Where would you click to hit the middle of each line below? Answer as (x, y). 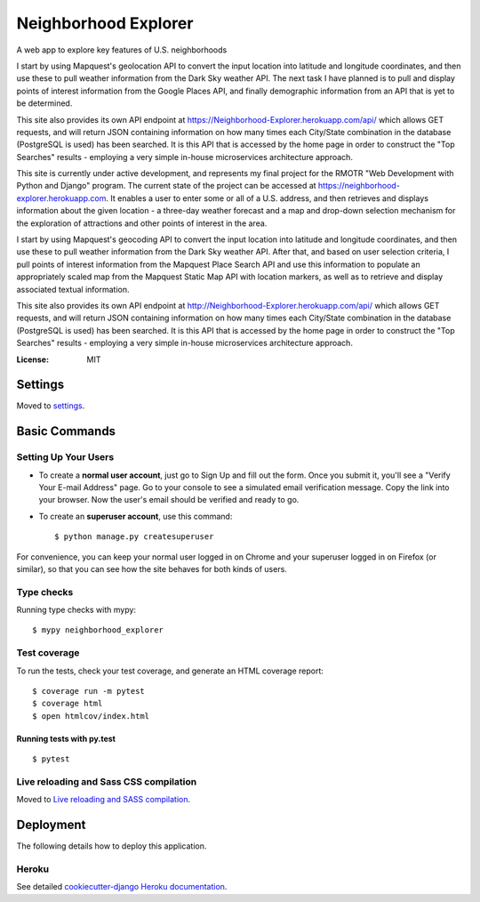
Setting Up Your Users (65, 457)
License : (32, 359)
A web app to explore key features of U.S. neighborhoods (122, 50)
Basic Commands (66, 431)
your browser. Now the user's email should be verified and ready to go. (169, 500)
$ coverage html (68, 704)
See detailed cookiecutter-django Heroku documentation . (122, 887)
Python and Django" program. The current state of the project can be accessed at (166, 186)
